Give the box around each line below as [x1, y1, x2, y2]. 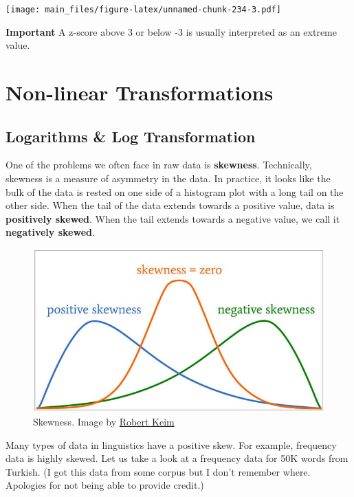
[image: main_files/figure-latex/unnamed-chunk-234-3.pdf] [5, 5, 281, 14]
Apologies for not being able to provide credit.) [5, 478, 204, 492]
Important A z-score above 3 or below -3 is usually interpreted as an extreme [5, 24, 337, 38]
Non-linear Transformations [5, 78, 274, 107]
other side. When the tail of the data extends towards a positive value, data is [5, 198, 335, 212]
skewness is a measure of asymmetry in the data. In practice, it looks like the [5, 171, 331, 186]
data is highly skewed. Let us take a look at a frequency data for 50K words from [5, 451, 349, 465]
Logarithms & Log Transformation [5, 125, 256, 146]
